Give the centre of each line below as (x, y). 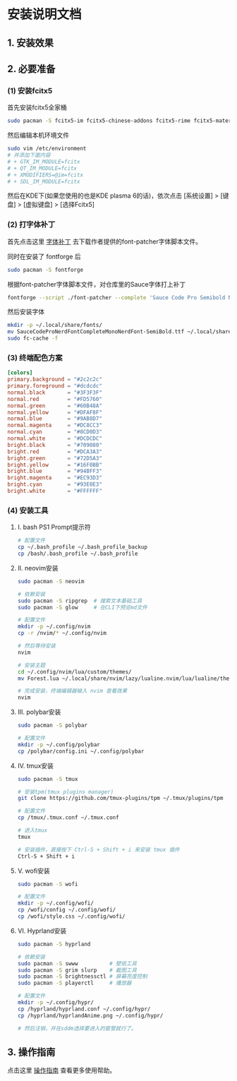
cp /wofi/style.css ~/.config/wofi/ (71, 916)
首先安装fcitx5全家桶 (37, 107)
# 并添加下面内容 (29, 155)
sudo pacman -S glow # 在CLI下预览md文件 (83, 607)
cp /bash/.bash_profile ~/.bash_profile (78, 554)
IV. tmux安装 (36, 765)
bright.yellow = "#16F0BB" (55, 465)
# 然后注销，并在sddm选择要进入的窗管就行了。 (77, 1028)
